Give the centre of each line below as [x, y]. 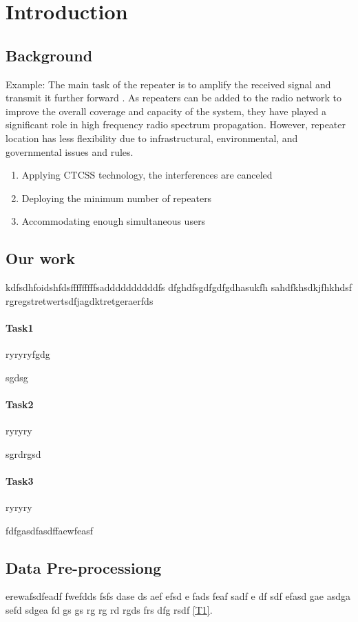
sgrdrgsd [23, 453]
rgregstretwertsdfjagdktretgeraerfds [80, 300]
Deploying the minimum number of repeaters [117, 198]
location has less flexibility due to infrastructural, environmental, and [152, 138]
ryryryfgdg [28, 354]
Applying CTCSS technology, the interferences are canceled [147, 175]
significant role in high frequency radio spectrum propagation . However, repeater [176, 124]
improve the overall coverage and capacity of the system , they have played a [166, 111]
